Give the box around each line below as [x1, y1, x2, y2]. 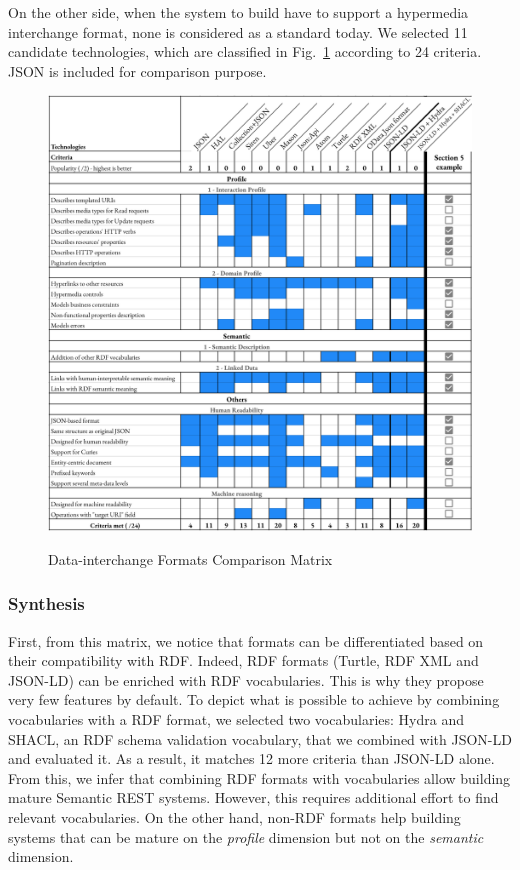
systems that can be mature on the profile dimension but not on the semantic [8, 826, 484, 847]
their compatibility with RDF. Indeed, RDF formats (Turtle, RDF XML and [8, 650, 479, 671]
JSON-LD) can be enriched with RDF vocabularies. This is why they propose [8, 669, 484, 690]
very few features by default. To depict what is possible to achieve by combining [8, 689, 500, 710]
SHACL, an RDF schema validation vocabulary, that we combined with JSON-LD [8, 728, 512, 749]
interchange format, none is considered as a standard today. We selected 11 [8, 21, 468, 42]
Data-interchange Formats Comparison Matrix [48, 548, 333, 569]
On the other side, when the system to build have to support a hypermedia [8, 2, 469, 22]
